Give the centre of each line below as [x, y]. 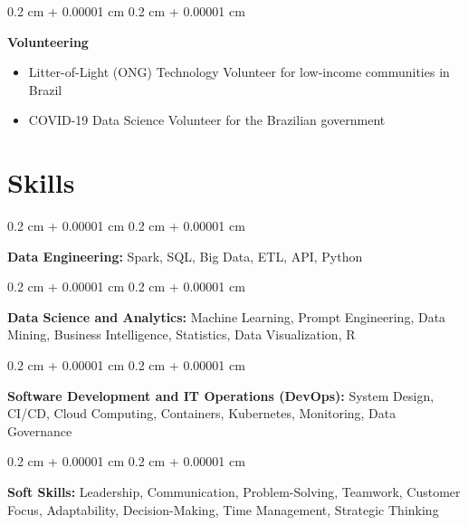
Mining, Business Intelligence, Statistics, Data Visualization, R [181, 334]
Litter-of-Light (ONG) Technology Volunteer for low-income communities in [239, 72]
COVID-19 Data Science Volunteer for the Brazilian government [207, 120]
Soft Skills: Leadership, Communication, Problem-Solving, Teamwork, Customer [234, 492]
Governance [40, 430]
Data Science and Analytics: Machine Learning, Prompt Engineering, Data [227, 316]
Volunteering [48, 41]
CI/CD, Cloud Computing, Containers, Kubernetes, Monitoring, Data [202, 413]
